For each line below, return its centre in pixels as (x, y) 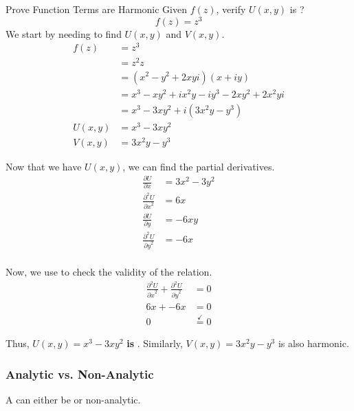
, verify (231, 9)
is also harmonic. (313, 343)
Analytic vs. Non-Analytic (80, 374)
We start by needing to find (64, 33)
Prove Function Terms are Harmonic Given (96, 9)
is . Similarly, (155, 343)
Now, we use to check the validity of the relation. (109, 272)
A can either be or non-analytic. (73, 399)
